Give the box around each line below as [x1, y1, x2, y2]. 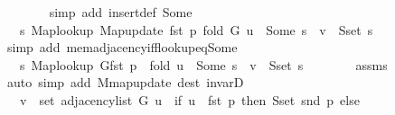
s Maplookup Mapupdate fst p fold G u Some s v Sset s [19, 20, 373, 39]
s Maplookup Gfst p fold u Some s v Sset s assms [19, 55, 388, 74]
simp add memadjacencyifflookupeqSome [6, 38, 238, 57]
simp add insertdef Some [49, 3, 193, 21]
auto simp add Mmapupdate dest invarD [6, 73, 244, 92]
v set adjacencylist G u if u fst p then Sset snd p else [19, 90, 360, 109]
